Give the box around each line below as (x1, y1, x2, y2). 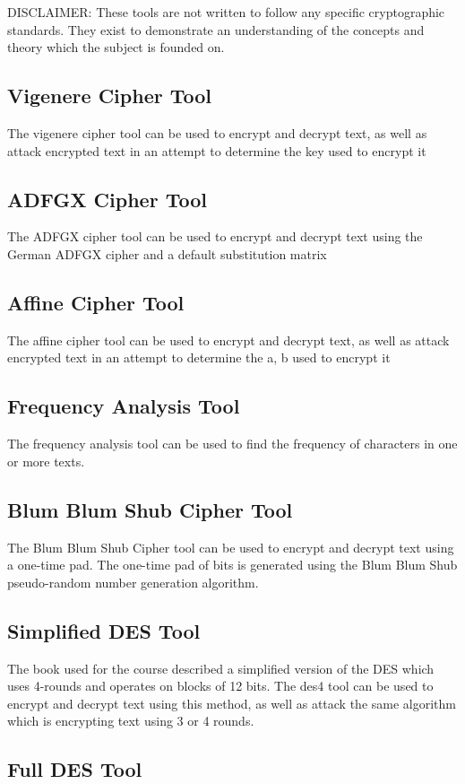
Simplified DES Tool (7, 616, 201, 644)
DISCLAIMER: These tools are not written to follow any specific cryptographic (7, 3, 445, 21)
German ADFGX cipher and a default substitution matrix (7, 244, 327, 263)
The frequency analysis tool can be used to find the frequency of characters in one (7, 434, 458, 453)
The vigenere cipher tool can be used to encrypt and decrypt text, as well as (7, 123, 427, 142)
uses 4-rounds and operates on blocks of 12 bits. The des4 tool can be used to (7, 676, 434, 695)
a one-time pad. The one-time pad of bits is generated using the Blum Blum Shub (7, 555, 458, 574)
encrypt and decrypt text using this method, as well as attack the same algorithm (7, 693, 456, 712)
